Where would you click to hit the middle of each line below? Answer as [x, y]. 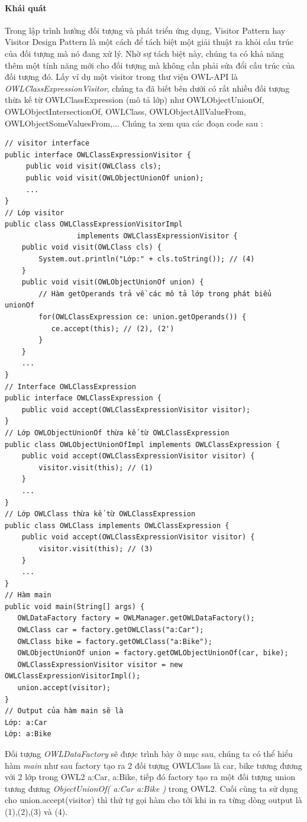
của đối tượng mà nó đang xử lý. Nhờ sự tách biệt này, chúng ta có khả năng [144, 53]
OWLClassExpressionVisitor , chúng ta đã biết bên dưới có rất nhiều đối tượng [147, 88]
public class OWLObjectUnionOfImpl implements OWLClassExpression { [143, 444]
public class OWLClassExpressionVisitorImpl [94, 224]
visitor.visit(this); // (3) [96, 548]
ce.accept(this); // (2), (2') [113, 329]
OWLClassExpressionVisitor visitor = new [100, 664]
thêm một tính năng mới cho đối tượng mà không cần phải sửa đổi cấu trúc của [150, 65]
